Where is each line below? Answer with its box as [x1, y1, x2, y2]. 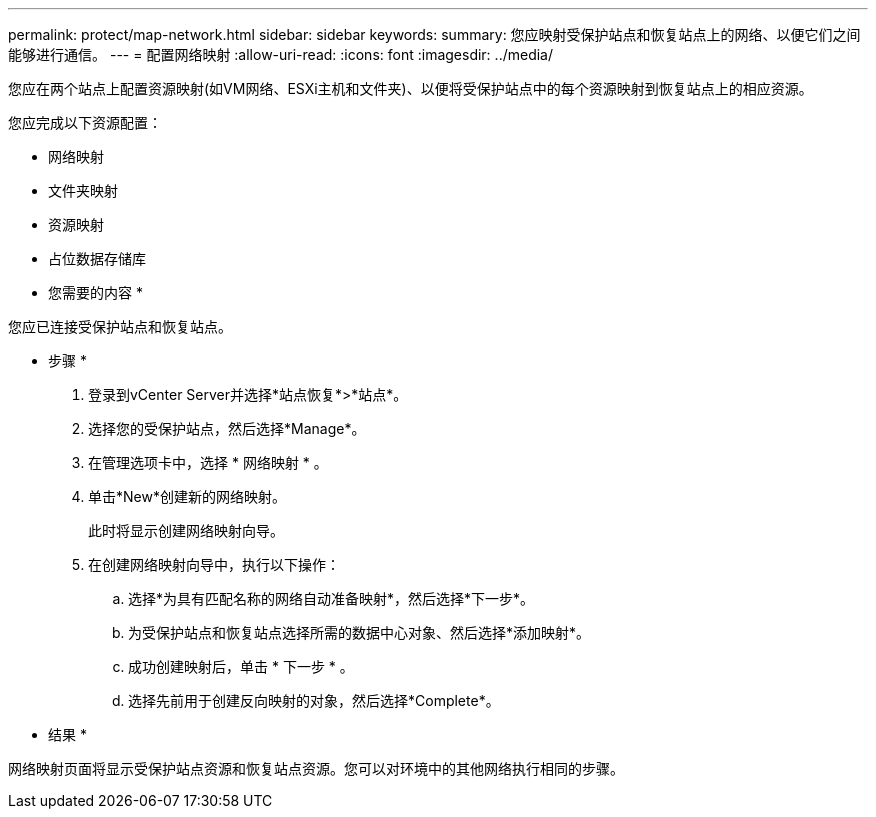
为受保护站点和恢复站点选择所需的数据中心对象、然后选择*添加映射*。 [128, 624, 591, 641]
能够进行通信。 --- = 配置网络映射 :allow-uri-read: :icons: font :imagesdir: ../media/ [8, 46, 554, 63]
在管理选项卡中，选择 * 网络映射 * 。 [88, 454, 328, 471]
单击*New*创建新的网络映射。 [88, 488, 286, 505]
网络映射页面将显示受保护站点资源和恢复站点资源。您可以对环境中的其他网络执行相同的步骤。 [8, 760, 624, 777]
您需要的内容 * [48, 284, 143, 301]
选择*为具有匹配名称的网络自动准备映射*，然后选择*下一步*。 [128, 590, 535, 607]
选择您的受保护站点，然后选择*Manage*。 [88, 420, 366, 437]
